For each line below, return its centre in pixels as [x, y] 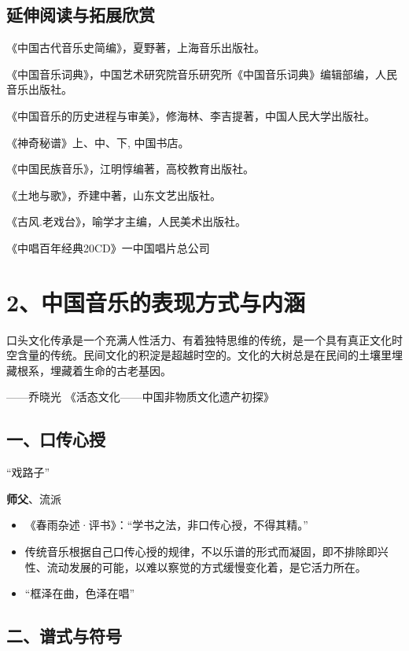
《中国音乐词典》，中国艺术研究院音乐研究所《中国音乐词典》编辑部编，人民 [202, 74]
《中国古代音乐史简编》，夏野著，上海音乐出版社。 [136, 48]
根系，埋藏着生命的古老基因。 [94, 370]
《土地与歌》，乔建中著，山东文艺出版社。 [114, 195]
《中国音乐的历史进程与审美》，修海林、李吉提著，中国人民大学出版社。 [191, 115]
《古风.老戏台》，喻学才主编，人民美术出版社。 [126, 221]
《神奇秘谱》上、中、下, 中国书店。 [98, 142]
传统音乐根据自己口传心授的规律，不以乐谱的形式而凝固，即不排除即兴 [206, 552]
